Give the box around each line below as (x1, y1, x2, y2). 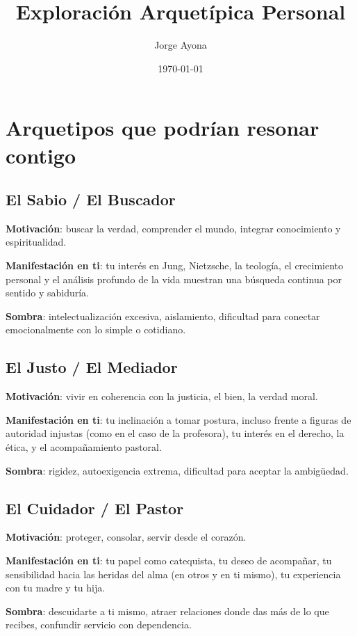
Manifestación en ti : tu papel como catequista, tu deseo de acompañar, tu (6, 553, 332, 568)
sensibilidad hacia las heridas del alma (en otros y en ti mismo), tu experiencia (6, 566, 341, 581)
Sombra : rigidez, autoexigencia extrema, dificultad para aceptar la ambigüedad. (6, 463, 349, 477)
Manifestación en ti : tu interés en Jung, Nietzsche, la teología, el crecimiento (6, 258, 344, 273)
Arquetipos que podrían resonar (6, 113, 319, 142)
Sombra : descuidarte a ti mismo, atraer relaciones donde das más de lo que (6, 603, 329, 618)
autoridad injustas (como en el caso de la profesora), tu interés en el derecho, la (6, 426, 344, 440)
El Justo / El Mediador (6, 356, 178, 378)
